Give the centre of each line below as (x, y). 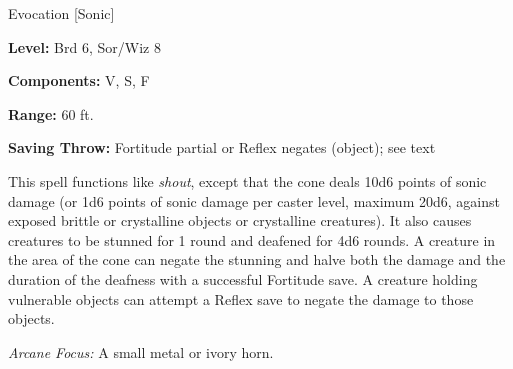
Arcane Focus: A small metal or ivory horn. (141, 351)
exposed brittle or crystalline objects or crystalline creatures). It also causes (240, 220)
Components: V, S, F (79, 80)
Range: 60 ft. (51, 113)
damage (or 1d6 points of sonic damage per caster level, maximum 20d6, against (254, 200)
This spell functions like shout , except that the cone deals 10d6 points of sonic (247, 180)
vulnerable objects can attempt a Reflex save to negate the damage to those (241, 298)
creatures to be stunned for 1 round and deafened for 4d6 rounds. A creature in (252, 239)
